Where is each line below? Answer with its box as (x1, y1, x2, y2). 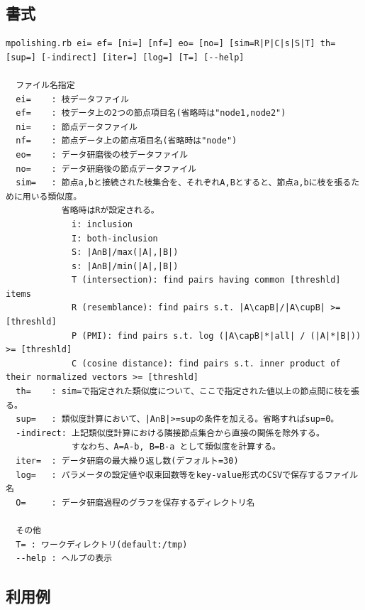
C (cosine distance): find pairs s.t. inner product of (72, 358, 341, 369)
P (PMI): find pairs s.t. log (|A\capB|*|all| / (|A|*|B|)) (72, 330, 361, 341)
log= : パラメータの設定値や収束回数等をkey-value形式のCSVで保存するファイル (16, 469, 359, 480)
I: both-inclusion (72, 233, 158, 244)
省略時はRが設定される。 (61, 205, 159, 216)
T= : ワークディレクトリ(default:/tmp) (16, 539, 188, 550)
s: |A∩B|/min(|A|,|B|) (72, 261, 179, 271)
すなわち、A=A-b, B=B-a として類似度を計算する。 (72, 442, 281, 452)
